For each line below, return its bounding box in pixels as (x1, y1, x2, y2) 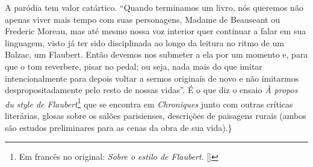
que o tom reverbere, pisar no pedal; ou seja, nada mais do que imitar (5, 59, 262, 72)
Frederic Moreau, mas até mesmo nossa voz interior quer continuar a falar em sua (5, 25, 306, 37)
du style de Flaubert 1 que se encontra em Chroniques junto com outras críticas (5, 96, 293, 110)
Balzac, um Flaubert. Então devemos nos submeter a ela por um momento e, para (5, 48, 308, 61)
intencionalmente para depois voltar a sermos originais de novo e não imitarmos (5, 71, 299, 84)
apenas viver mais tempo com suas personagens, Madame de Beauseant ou (5, 13, 280, 25)
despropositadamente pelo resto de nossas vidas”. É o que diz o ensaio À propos (5, 83, 298, 96)
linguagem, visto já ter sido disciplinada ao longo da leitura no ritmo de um (5, 36, 284, 49)
